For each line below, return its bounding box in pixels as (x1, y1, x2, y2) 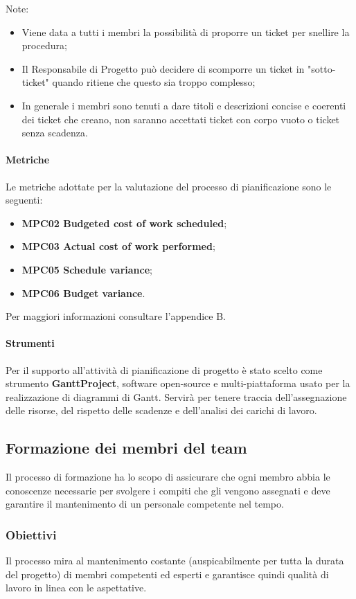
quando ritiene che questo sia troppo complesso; (52, 75, 256, 89)
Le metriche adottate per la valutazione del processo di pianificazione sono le (6, 179, 332, 193)
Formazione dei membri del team (6, 437, 247, 458)
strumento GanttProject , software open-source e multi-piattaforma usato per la (6, 376, 350, 391)
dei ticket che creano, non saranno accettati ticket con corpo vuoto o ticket (21, 111, 340, 126)
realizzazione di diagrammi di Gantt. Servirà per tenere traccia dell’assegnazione (6, 389, 347, 404)
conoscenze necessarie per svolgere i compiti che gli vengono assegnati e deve (6, 483, 330, 497)
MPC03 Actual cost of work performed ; (21, 239, 215, 253)
